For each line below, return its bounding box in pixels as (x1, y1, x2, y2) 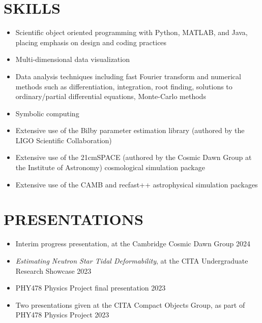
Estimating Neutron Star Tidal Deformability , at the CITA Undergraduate (15, 255, 248, 266)
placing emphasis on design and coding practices (15, 37, 167, 47)
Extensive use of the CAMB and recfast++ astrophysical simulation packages (15, 179, 258, 189)
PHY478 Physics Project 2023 (15, 309, 109, 320)
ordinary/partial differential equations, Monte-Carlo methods (15, 91, 206, 102)
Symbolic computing (15, 108, 79, 118)
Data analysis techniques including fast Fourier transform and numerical (15, 71, 241, 81)
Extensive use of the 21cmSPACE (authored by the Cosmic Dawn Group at (15, 152, 252, 163)
